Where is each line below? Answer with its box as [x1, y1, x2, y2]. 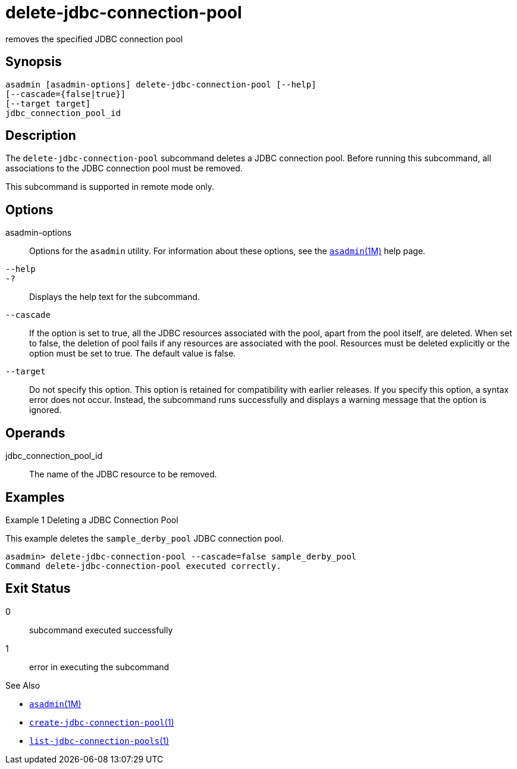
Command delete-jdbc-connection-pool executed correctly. [5, 561, 281, 571]
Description [5, 128, 76, 143]
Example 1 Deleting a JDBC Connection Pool [5, 514, 178, 525]
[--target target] [5, 98, 91, 108]
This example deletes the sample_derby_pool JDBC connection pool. [5, 533, 284, 543]
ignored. [29, 405, 62, 415]
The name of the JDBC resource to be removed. [29, 469, 217, 480]
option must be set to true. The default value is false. [29, 348, 236, 359]
